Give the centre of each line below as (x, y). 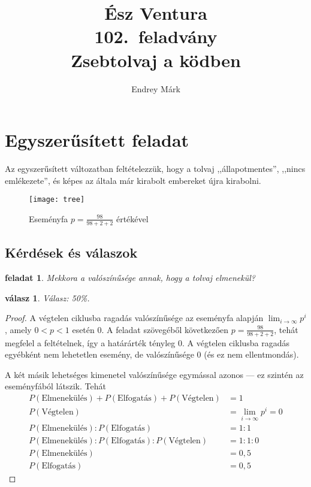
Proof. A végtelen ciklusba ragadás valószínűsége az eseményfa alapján (134, 318)
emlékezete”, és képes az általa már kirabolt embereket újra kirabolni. (133, 180)
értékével (132, 218)
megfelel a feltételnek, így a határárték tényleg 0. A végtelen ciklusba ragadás (147, 342)
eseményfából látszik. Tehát (55, 386)
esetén (83, 329)
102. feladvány (156, 36)
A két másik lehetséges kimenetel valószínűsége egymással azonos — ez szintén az (154, 374)
